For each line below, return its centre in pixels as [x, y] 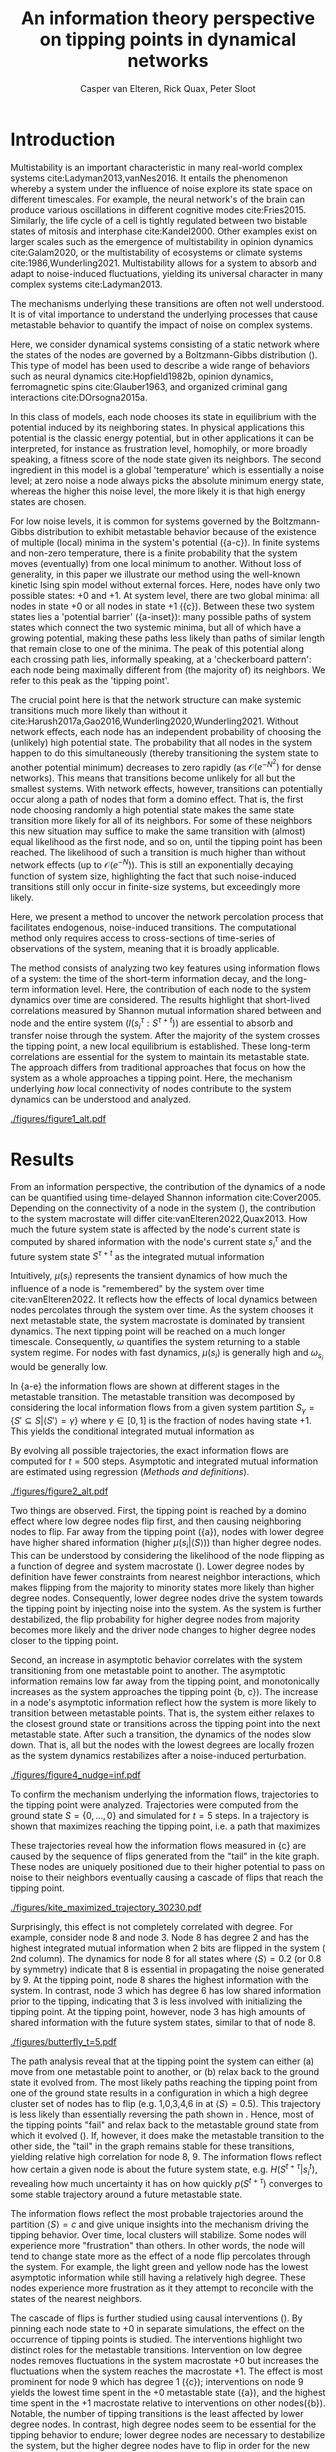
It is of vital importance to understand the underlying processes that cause [164, 314]
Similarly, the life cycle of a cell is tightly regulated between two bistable [159, 220]
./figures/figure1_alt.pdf [58, 1119]
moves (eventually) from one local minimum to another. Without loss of [156, 563]
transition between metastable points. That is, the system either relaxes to [162, 1713]
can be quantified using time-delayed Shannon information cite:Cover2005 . [166, 1198]
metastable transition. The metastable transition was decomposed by [153, 1397]
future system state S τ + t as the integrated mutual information [137, 1255]
